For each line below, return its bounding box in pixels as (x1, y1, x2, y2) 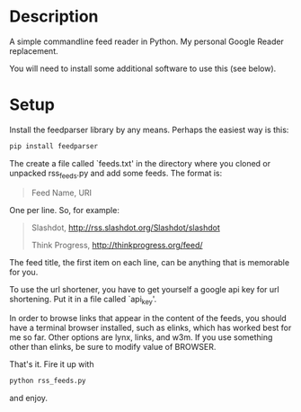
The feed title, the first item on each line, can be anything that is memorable (9, 256, 290, 267)
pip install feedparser (9, 141, 99, 150)
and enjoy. (9, 393, 48, 404)
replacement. (9, 45, 58, 56)
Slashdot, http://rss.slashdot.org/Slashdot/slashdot (31, 222, 220, 233)
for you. (9, 266, 39, 277)
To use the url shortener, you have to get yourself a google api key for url (9, 283, 280, 294)
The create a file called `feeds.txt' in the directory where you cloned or (9, 157, 271, 168)
